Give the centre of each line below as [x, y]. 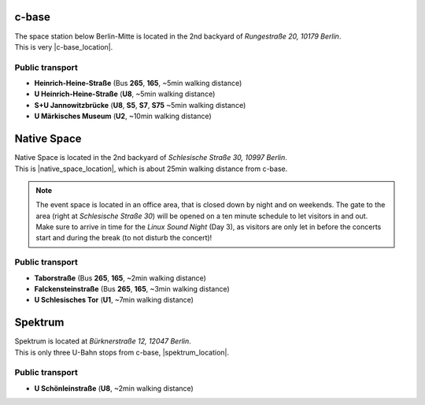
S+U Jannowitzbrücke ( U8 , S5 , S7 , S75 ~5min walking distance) [140, 105]
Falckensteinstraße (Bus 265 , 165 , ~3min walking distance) [132, 289]
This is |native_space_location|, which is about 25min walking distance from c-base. [151, 169]
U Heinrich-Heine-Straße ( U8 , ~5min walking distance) [125, 94]
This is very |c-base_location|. [64, 46]
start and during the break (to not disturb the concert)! [124, 238]
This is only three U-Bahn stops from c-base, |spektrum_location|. [122, 352]
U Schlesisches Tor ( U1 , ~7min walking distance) [114, 300]
